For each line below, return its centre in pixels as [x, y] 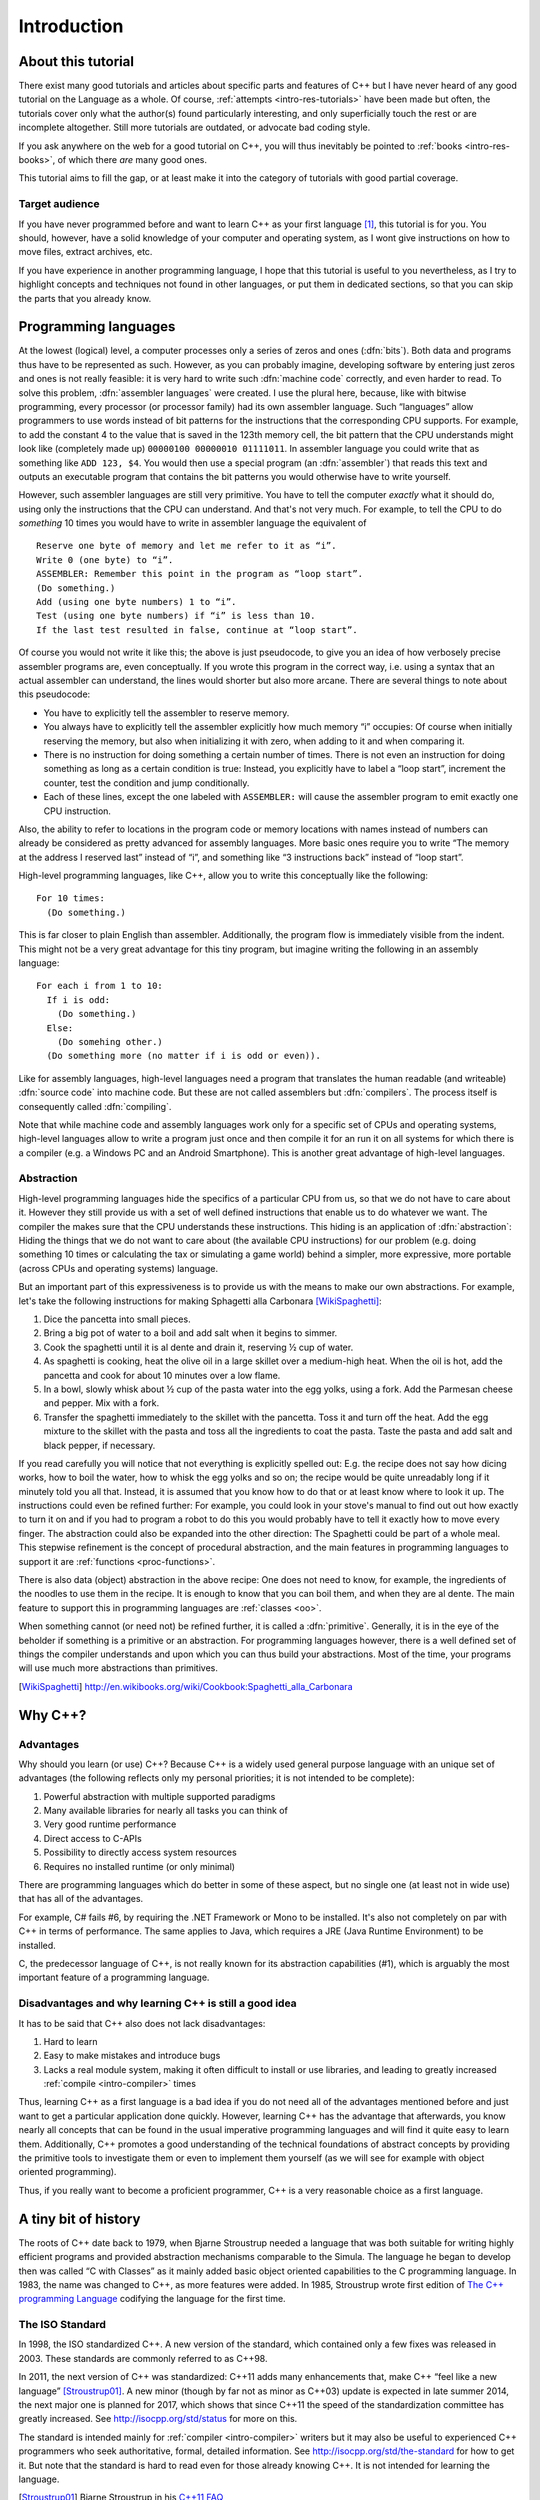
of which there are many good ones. [132, 160]
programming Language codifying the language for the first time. [152, 2299]
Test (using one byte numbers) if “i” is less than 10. [176, 616]
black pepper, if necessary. [99, 1445]
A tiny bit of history [79, 2218]
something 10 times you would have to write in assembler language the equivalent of [192, 523]
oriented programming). [67, 2172]
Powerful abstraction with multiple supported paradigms [159, 1796]
